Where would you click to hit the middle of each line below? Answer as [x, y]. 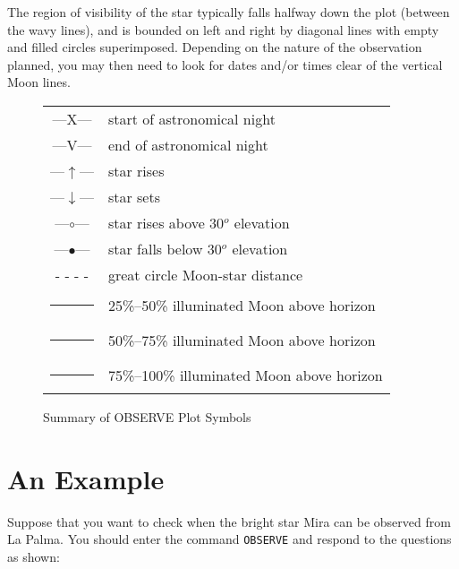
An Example [86, 478]
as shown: [34, 556]
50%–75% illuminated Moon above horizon [242, 340]
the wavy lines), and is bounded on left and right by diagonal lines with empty [223, 29]
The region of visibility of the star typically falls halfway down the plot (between [229, 12]
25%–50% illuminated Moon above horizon [242, 305]
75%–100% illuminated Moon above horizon [245, 375]
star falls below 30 [165, 248]
